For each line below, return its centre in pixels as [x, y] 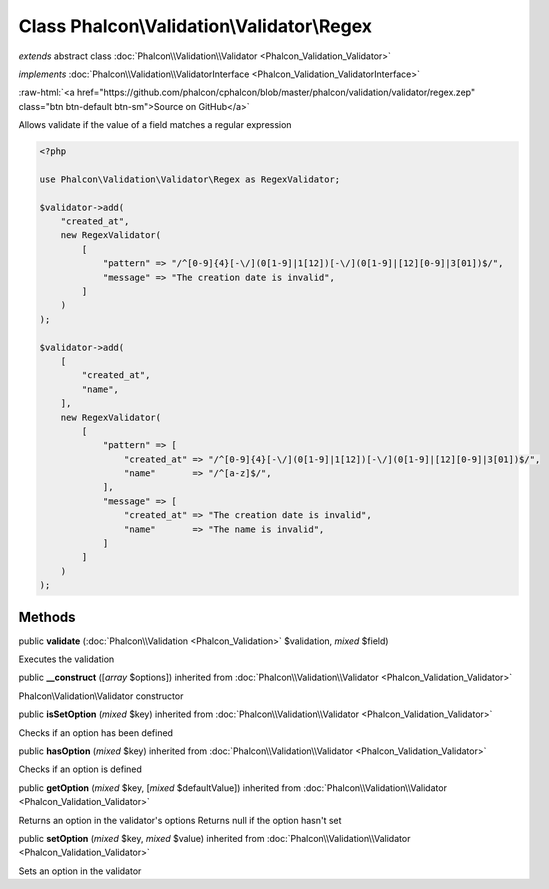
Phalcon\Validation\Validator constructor [101, 696]
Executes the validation [66, 659]
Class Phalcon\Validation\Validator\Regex [195, 26]
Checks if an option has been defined [96, 732]
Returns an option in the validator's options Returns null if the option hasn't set [180, 820]
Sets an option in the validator [80, 871]
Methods [47, 616]
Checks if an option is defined [80, 769]
